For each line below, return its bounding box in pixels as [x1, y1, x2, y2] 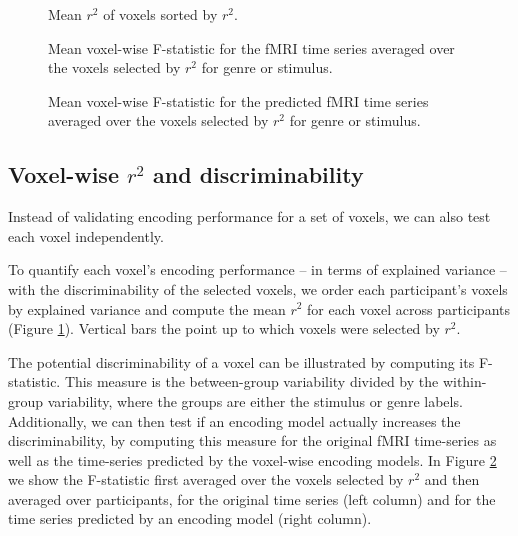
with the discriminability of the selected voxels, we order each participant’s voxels [8, 278, 508, 299]
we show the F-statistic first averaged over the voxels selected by [8, 469, 404, 490]
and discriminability [153, 159, 364, 190]
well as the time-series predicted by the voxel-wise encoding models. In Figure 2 [8, 449, 497, 470]
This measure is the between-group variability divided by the [64, 371, 439, 392]
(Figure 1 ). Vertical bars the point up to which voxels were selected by [8, 318, 440, 339]
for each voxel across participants [307, 298, 510, 319]
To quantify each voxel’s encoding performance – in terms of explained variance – [8, 259, 507, 280]
